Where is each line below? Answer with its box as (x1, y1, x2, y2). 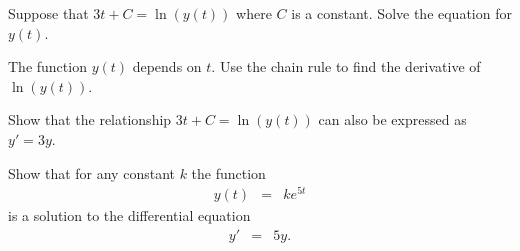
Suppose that (8, 3, 89, 23)
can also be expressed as (318, 109, 467, 130)
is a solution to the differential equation (8, 205, 251, 226)
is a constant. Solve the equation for (291, 3, 512, 23)
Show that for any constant (8, 162, 175, 183)
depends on (132, 56, 202, 77)
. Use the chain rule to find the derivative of (211, 56, 481, 77)
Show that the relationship (8, 109, 172, 130)
